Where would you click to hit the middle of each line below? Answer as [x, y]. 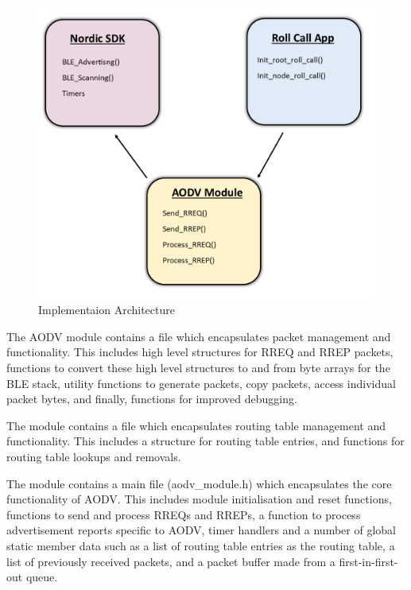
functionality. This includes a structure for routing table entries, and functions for [205, 441]
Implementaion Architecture [107, 310]
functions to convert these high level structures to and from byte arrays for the [198, 368]
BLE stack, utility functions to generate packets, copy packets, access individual [201, 383]
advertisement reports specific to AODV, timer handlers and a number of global [201, 530]
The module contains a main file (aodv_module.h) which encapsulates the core [199, 483]
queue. [42, 577]
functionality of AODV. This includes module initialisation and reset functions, [199, 499]
